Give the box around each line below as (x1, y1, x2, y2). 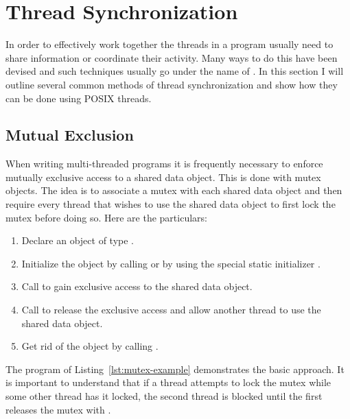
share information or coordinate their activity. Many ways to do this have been (5, 50, 338, 64)
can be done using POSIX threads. (5, 91, 152, 105)
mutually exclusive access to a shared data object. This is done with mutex (5, 169, 321, 184)
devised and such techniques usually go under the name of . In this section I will (5, 64, 344, 78)
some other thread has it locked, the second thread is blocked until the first (5, 389, 323, 403)
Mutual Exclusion (5, 124, 134, 145)
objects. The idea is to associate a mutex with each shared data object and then (5, 183, 342, 197)
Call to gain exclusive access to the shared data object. (21, 279, 253, 294)
